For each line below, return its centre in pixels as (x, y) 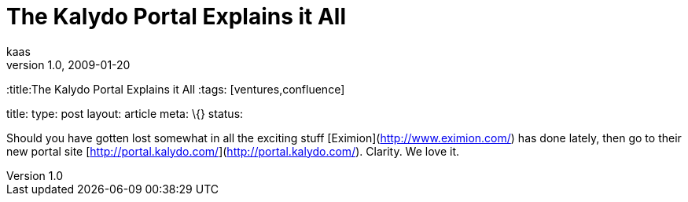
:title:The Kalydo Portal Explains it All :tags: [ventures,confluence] (176, 89)
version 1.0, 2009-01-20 (68, 64)
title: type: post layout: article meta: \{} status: (125, 113)
